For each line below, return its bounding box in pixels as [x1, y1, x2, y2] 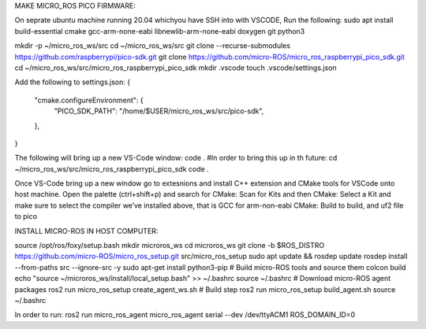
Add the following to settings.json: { [14, 77, 130, 87]
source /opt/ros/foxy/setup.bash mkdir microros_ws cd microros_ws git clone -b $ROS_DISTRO [14, 241, 325, 250]
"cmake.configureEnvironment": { [34, 95, 144, 105]
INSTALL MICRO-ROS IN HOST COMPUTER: [14, 226, 159, 235]
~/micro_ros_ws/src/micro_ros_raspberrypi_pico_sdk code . [14, 164, 209, 173]
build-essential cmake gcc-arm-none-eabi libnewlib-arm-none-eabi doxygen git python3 [14, 26, 305, 35]
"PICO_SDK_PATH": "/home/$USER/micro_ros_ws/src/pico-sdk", [54, 106, 264, 116]
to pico [14, 212, 38, 221]
